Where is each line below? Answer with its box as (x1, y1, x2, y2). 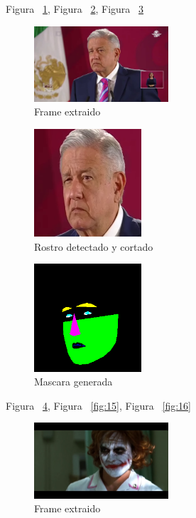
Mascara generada (34, 374, 113, 389)
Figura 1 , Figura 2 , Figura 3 (6, 1, 144, 16)
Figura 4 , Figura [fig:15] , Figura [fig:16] (6, 398, 191, 413)
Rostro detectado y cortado (34, 239, 153, 254)
